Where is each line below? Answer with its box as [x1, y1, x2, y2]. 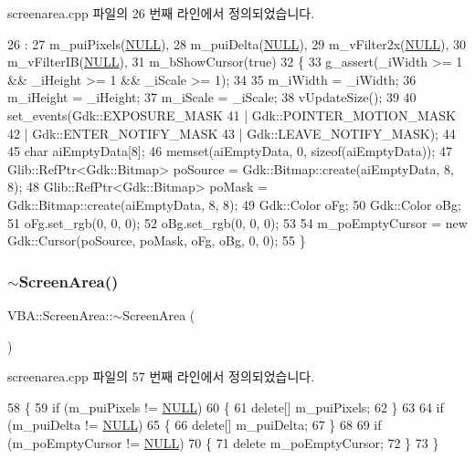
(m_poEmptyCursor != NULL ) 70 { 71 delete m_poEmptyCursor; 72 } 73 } [7, 433, 439, 452]
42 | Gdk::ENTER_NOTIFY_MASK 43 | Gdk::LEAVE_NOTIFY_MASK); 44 [7, 123, 456, 142]
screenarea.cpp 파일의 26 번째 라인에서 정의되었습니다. [7, 4, 315, 22]
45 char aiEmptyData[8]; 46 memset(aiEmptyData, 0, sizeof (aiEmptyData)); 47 [7, 141, 453, 161]
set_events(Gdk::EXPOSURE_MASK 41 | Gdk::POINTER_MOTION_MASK [7, 105, 457, 124]
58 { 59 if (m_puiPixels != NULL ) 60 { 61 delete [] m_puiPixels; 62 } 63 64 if [7, 397, 444, 416]
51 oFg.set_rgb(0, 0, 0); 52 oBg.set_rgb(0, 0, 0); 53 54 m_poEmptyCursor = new [7, 213, 468, 232]
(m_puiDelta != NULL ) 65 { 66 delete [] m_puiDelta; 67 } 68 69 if [7, 415, 382, 434]
